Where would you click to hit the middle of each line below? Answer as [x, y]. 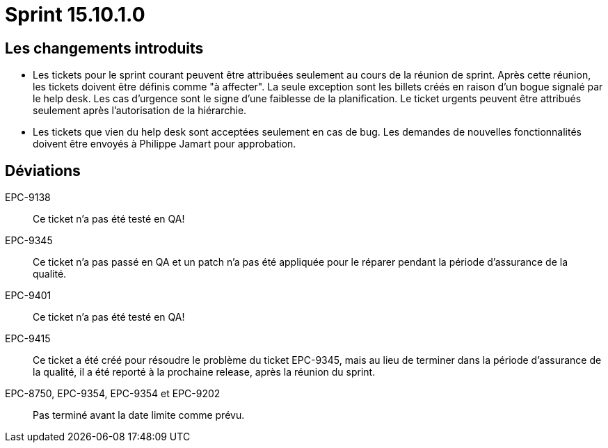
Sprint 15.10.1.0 [75, 15]
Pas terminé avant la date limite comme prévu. [139, 415]
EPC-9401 [28, 296]
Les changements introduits [104, 48]
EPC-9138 [28, 198]
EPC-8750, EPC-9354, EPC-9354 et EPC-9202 [113, 394]
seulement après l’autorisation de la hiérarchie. [140, 111]
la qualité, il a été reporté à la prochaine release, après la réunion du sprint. [204, 372]
